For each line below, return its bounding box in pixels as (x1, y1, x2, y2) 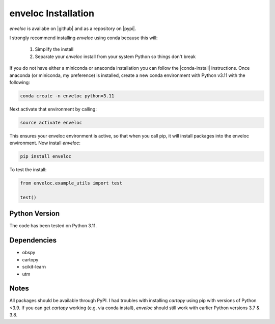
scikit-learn (22, 264, 46, 270)
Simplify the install (35, 46, 74, 52)
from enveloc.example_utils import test (20, 180, 122, 186)
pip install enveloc (20, 153, 71, 159)
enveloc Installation (9, 8, 94, 19)
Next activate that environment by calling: (9, 106, 97, 112)
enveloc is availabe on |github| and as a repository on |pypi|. (9, 25, 136, 32)
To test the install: (9, 167, 47, 173)
